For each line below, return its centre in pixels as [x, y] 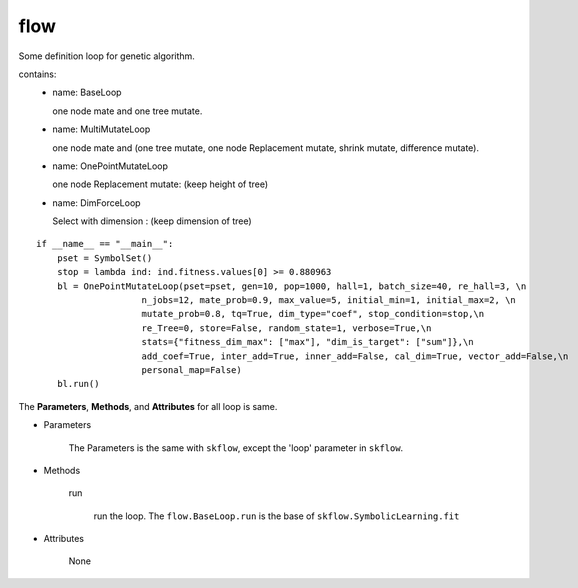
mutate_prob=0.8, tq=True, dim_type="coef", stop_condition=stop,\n [313, 314]
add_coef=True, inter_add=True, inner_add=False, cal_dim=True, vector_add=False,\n [355, 356]
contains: [37, 74]
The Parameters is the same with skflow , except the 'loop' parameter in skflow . [236, 447]
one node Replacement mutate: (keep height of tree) [160, 184]
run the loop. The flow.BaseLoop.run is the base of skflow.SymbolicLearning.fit [276, 516]
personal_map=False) [191, 369]
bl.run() [78, 384]
